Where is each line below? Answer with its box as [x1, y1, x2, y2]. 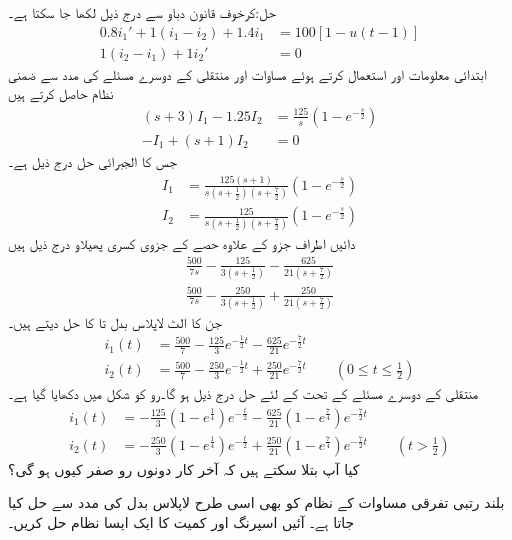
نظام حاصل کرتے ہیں [8, 83, 114, 104]
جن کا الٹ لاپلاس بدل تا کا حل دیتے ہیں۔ [8, 311, 222, 332]
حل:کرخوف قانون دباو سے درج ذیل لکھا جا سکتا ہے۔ [8, 2, 276, 22]
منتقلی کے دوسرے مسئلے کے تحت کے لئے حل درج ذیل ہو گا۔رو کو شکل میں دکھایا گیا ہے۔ [8, 383, 479, 404]
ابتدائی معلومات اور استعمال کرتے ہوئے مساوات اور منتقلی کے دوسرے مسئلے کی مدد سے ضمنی [8, 63, 487, 84]
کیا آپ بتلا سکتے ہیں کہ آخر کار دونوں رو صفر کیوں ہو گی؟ [8, 458, 360, 479]
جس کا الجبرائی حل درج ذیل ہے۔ [8, 150, 177, 171]
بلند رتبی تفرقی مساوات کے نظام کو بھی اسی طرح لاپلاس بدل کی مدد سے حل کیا [8, 492, 505, 513]
